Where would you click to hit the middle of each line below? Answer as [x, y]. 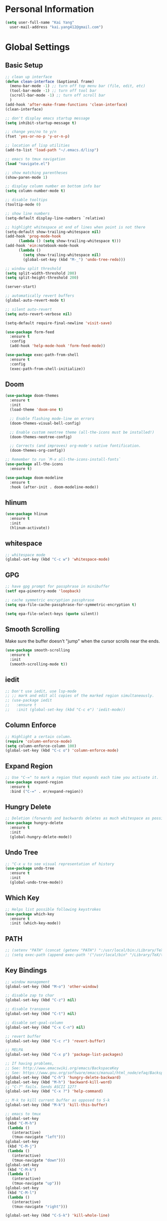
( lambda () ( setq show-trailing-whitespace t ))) [70, 241]
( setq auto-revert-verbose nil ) [39, 314]
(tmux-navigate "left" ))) [39, 1137]
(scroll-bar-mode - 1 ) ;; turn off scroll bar [58, 96]
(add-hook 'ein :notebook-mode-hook [42, 246]
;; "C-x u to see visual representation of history [60, 864]
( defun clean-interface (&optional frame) [50, 81]
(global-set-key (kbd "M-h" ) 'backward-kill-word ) [59, 1082]
